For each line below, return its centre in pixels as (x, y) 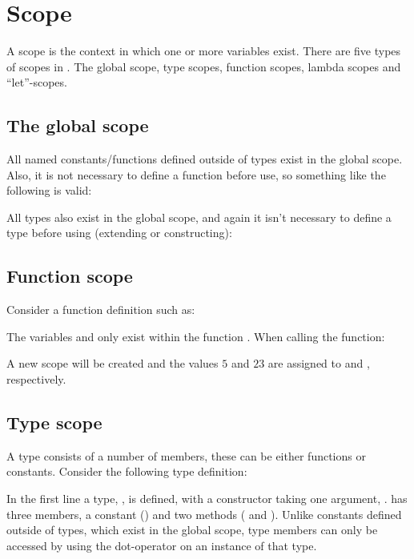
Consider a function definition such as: (101, 310)
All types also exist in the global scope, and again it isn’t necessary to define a (199, 217)
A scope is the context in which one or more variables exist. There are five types (204, 51)
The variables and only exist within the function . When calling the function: (196, 336)
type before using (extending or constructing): (119, 233)
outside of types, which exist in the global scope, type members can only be (192, 530)
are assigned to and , (319, 363)
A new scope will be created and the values (113, 363)
